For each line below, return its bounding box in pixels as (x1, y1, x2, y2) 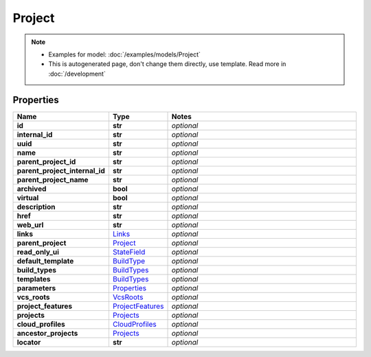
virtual (16, 193, 39, 202)
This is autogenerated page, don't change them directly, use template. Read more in (48, 60, 286, 68)
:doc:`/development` (48, 69, 106, 78)
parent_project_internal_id (16, 166, 106, 175)
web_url (16, 220, 44, 230)
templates (16, 274, 51, 283)
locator (16, 337, 41, 347)
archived (16, 184, 47, 193)
